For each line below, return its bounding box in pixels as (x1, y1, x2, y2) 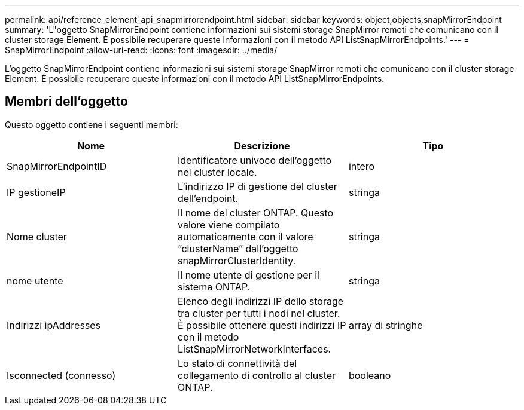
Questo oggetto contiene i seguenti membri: (5, 119, 178, 130)
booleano (348, 369, 391, 381)
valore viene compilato (177, 218, 280, 231)
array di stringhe (348, 319, 423, 331)
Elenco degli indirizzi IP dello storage (177, 295, 344, 307)
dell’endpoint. (177, 192, 239, 204)
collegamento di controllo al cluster (177, 369, 336, 381)
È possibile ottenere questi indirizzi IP (177, 319, 346, 331)
